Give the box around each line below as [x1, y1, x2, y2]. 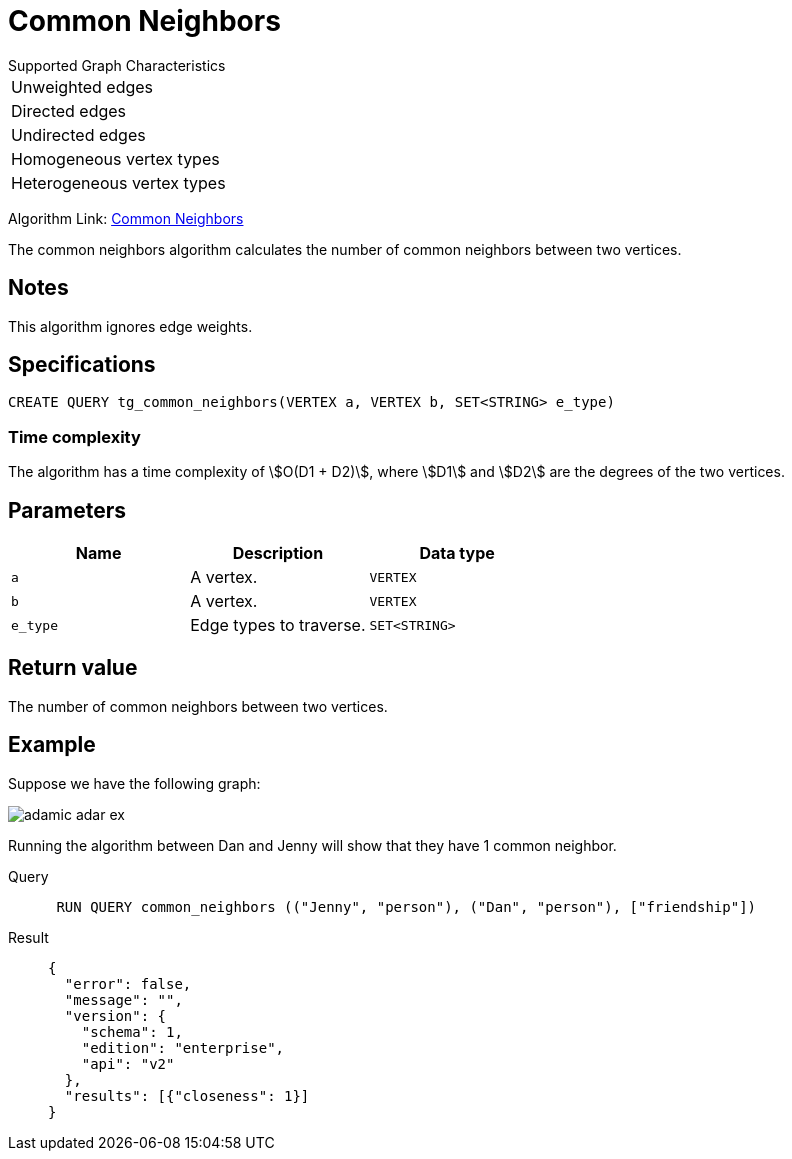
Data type [419, 543, 495, 564]
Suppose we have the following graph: [8, 774, 261, 792]
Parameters [8, 497, 126, 523]
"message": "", [64, 991, 183, 1008]
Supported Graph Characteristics [8, 56, 226, 74]
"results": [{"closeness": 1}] [64, 1087, 310, 1104]
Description [232, 543, 324, 564]
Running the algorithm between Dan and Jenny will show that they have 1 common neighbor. [8, 836, 617, 854]
